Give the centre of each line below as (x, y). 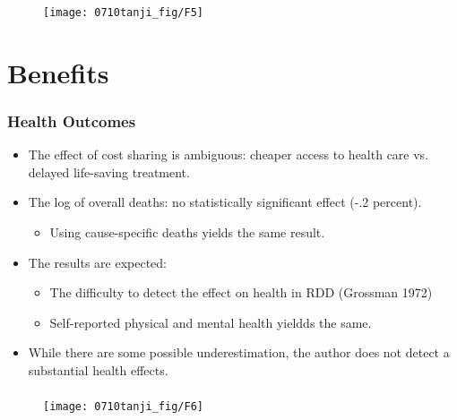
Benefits (58, 72)
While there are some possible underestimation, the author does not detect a (239, 352)
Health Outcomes (72, 120)
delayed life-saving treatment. (109, 171)
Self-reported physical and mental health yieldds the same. (211, 322)
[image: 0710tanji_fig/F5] (123, 12)
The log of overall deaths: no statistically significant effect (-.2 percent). (225, 202)
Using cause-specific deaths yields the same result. (187, 231)
